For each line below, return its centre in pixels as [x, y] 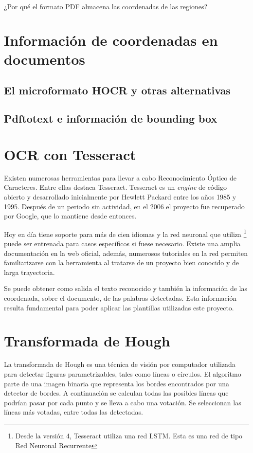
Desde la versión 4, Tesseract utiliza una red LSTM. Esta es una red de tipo [129, 435]
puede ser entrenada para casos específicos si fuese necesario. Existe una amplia [122, 244]
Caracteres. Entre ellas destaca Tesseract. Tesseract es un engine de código [115, 187]
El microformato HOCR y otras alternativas [117, 90]
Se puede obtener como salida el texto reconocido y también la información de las [126, 288]
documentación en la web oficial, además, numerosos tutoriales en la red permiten [126, 253]
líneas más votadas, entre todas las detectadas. [73, 412]
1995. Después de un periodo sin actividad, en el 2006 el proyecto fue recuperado [124, 206]
